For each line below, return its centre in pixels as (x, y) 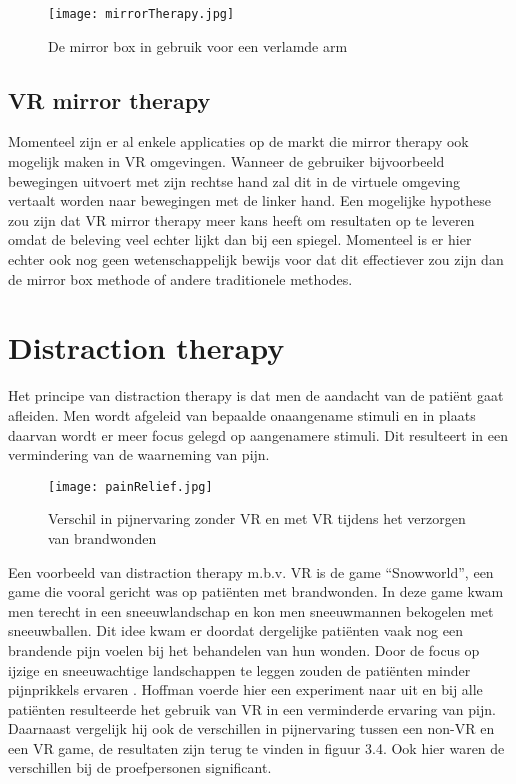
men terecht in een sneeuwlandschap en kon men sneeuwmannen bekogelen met (251, 610)
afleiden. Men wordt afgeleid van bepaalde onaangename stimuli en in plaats (242, 414)
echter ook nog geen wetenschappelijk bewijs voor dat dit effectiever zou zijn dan (256, 259)
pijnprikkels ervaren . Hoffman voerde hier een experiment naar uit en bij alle (245, 689)
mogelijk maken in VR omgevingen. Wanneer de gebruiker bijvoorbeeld (226, 161)
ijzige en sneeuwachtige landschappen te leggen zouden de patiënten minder (239, 669)
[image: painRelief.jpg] (130, 486)
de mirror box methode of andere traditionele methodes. (180, 278)
